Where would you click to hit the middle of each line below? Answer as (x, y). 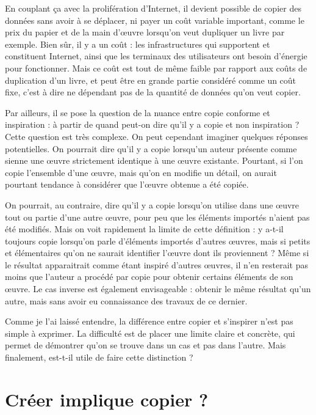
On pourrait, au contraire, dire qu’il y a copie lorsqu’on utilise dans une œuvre (152, 204)
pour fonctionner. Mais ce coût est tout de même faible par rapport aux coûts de (156, 68)
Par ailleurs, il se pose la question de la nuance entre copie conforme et (138, 112)
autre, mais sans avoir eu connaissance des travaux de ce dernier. (126, 300)
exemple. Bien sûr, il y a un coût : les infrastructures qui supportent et (138, 44)
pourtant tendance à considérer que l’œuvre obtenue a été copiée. (127, 184)
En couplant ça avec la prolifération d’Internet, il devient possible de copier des (153, 8)
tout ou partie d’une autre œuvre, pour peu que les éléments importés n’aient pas (157, 217)
